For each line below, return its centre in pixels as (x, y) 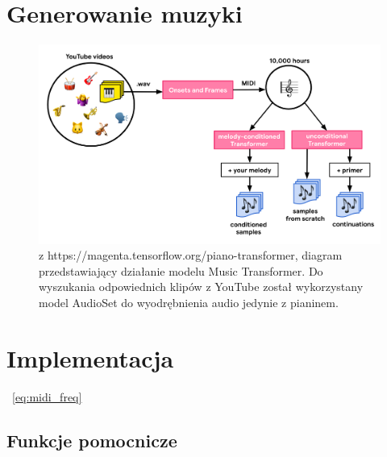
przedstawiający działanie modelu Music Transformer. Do (181, 270)
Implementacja (90, 357)
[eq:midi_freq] (47, 396)
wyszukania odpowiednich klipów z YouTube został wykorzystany (201, 287)
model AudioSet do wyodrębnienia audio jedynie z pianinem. (189, 302)
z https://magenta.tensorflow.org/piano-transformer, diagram (191, 255)
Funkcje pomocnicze (92, 440)
